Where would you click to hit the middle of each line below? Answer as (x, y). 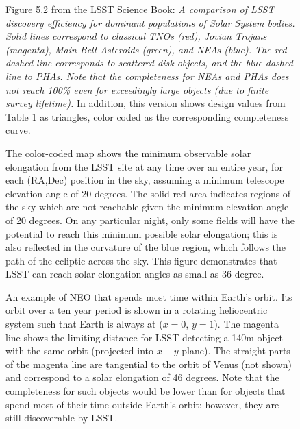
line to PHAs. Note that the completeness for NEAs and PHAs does (147, 76)
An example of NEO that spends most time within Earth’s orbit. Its (149, 296)
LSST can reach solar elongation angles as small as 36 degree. (135, 274)
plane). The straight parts (236, 351)
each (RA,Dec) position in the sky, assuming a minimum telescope (145, 180)
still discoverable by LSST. (62, 418)
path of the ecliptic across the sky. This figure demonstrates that (141, 260)
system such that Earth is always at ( (84, 324)
